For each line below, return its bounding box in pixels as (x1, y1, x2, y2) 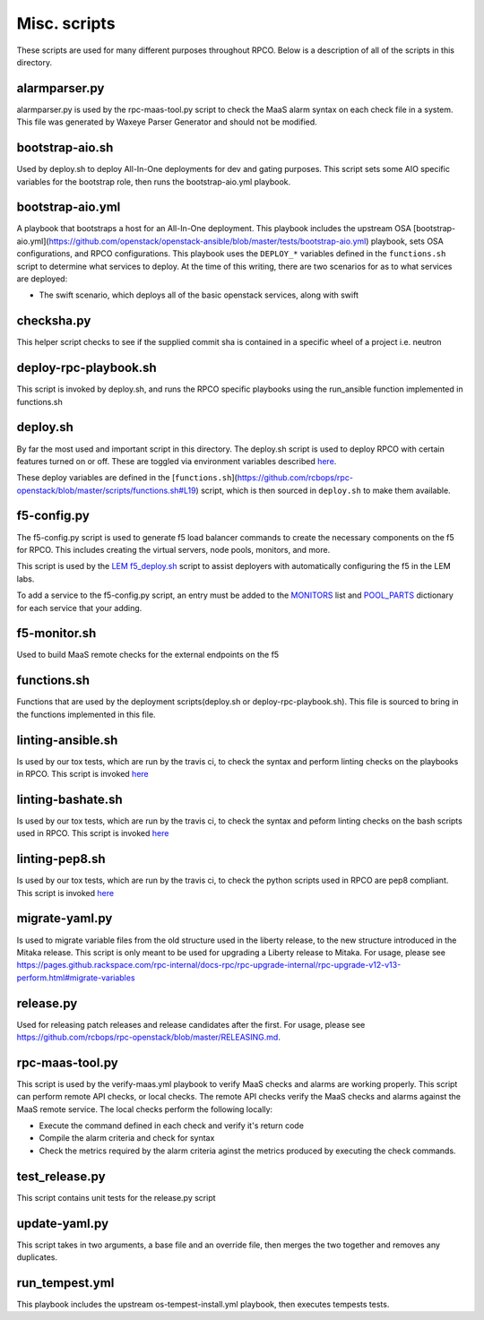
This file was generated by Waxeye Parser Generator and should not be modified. (16, 116, 317, 127)
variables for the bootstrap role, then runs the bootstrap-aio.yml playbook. (16, 176, 291, 187)
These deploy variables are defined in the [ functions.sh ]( (16, 472, 238, 483)
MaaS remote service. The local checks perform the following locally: (16, 1103, 273, 1115)
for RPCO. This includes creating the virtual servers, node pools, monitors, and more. (16, 544, 331, 555)
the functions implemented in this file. (16, 709, 156, 720)
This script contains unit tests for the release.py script (16, 1192, 216, 1203)
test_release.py (16, 1169, 107, 1184)
